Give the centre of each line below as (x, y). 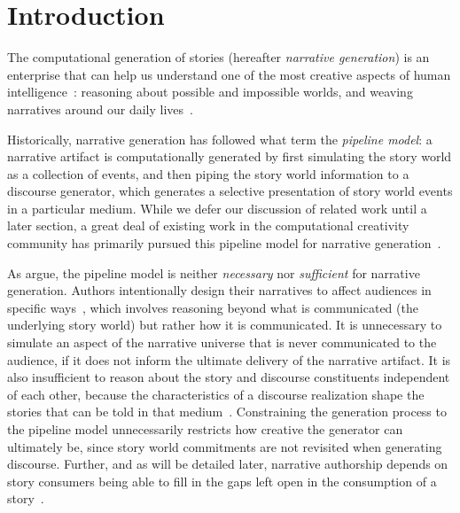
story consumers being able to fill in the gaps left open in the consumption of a (222, 481)
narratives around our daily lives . (100, 109)
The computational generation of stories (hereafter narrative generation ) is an (218, 57)
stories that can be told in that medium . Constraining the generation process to (227, 412)
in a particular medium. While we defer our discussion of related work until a (217, 208)
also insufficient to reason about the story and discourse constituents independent (229, 377)
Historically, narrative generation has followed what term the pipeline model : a (220, 139)
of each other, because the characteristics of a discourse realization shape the (216, 394)
